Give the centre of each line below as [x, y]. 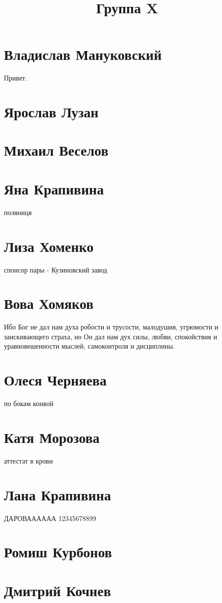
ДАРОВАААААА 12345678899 [50, 518]
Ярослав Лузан [51, 112]
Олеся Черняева [55, 380]
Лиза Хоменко [49, 246]
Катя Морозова [52, 437]
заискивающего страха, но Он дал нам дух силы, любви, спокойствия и [111, 336]
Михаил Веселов [56, 150]
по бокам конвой [29, 403]
